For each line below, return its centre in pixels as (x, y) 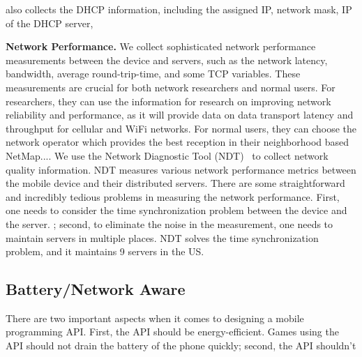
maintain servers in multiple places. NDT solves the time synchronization (162, 237)
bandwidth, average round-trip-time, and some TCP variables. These (153, 74)
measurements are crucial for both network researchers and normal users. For (171, 87)
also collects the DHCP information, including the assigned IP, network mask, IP (179, 9)
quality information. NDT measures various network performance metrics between (181, 169)
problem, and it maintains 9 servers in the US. (105, 251)
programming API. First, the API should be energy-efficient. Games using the (172, 332)
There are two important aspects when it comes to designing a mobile (155, 318)
